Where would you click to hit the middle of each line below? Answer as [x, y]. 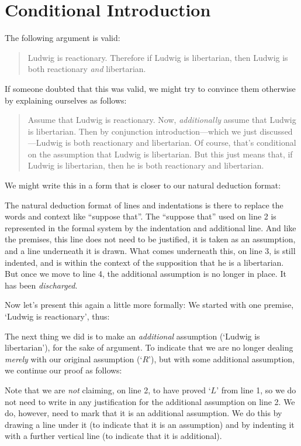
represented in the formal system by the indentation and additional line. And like [150, 227]
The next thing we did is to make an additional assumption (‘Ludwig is [132, 336]
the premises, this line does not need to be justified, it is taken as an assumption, [150, 239]
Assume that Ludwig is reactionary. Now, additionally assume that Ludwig [162, 120]
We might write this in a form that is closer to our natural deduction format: [143, 185]
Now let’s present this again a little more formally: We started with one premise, [149, 305]
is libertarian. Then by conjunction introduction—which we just [142, 131]
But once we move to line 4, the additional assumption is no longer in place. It [146, 274]
